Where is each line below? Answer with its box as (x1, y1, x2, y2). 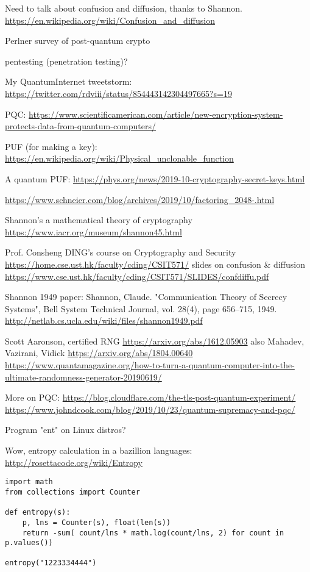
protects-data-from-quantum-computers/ (5, 120, 156, 132)
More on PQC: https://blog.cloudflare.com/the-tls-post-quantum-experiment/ (5, 391, 296, 404)
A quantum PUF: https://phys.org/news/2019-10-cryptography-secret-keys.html (5, 172, 305, 185)
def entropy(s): (5, 508, 71, 517)
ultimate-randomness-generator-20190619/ (5, 370, 162, 383)
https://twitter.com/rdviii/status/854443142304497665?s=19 (5, 87, 232, 99)
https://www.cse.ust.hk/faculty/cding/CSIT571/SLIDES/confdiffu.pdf (5, 270, 269, 282)
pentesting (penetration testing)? (5, 54, 128, 67)
